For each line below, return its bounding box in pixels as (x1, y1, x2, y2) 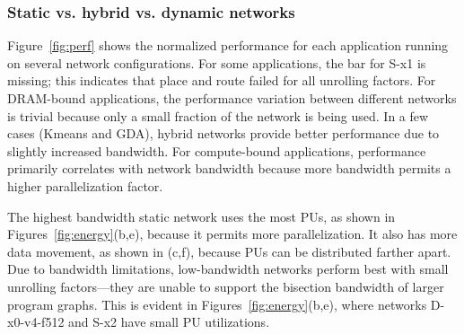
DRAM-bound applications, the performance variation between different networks (7, 89, 457, 107)
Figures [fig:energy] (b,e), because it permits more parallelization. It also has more (7, 224, 458, 243)
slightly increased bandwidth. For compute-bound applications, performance (7, 141, 426, 160)
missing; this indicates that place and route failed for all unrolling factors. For (7, 71, 436, 90)
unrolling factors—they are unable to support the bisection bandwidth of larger (7, 277, 444, 295)
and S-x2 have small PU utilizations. (68, 312, 270, 331)
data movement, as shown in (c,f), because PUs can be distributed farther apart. (7, 242, 451, 260)
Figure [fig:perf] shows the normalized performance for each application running (7, 36, 449, 55)
